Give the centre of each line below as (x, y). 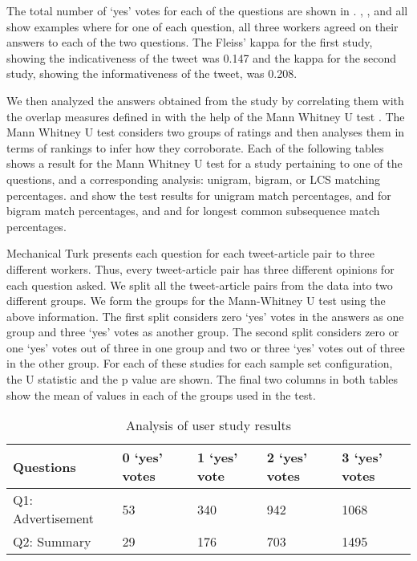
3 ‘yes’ (362, 457)
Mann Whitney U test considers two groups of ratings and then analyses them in (206, 132)
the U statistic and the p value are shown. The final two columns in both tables (202, 379)
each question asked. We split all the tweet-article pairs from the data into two (200, 285)
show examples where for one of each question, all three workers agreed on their (202, 26)
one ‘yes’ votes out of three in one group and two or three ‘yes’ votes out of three (206, 347)
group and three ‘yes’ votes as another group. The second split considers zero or (203, 332)
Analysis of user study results (208, 425)
